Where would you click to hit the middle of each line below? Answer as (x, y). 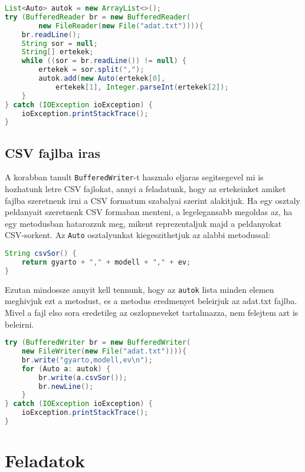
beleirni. (19, 324)
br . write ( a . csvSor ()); (83, 377)
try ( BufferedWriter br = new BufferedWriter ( (98, 343)
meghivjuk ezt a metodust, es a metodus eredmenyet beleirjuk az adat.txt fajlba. (151, 301)
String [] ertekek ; (58, 52)
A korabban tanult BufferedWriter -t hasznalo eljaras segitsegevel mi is (134, 177)
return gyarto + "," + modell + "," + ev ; (106, 263)
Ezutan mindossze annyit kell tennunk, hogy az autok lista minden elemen (140, 289)
